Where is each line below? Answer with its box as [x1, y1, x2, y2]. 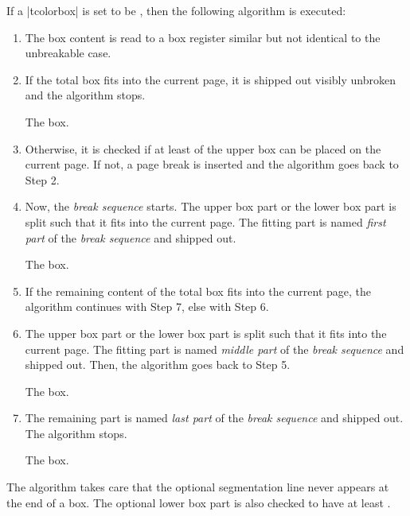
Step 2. [25, 171, 60, 188]
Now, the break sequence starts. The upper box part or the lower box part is [25, 198, 396, 215]
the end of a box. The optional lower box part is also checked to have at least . [6, 494, 391, 510]
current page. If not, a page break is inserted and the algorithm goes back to [25, 156, 399, 173]
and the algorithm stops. [25, 87, 146, 103]
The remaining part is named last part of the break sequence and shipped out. [25, 409, 404, 426]
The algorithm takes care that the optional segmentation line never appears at [6, 479, 389, 495]
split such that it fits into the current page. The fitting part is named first [25, 213, 386, 230]
